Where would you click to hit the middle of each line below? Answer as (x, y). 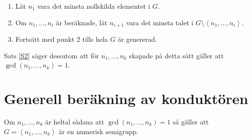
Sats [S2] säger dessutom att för (52, 55)
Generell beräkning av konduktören (126, 98)
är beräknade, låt (82, 22)
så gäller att (191, 121)
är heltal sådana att (75, 121)
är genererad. (137, 39)
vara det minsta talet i (160, 22)
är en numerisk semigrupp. (99, 131)
